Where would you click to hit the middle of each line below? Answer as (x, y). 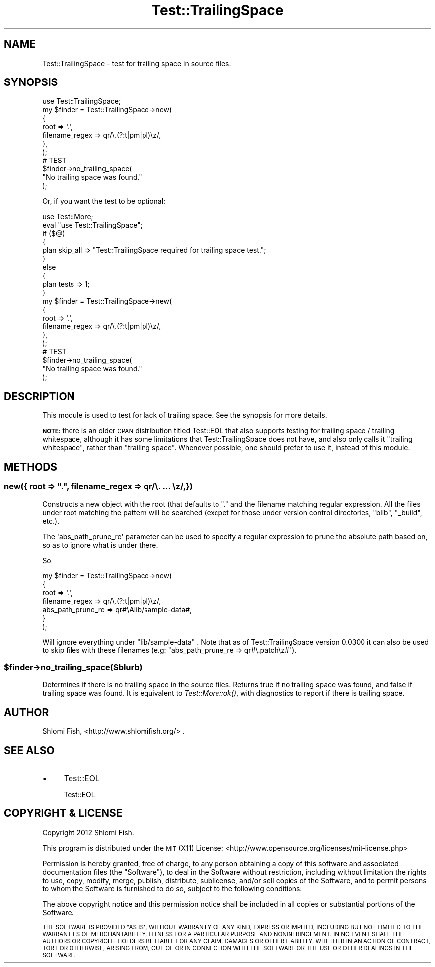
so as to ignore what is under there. (100, 545)
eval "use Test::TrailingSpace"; (92, 225)
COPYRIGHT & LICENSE (63, 813)
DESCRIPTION (39, 396)
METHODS (31, 467)
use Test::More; (68, 217)
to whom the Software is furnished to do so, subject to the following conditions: (172, 888)
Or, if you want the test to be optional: (104, 201)
